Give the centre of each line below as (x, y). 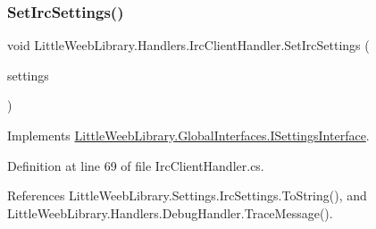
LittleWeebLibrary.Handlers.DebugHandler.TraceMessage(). (170, 212)
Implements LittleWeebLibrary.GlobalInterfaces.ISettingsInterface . (188, 135)
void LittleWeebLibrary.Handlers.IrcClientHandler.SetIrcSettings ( (188, 45)
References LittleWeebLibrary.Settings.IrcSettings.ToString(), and (187, 195)
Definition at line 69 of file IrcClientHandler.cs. (136, 165)
